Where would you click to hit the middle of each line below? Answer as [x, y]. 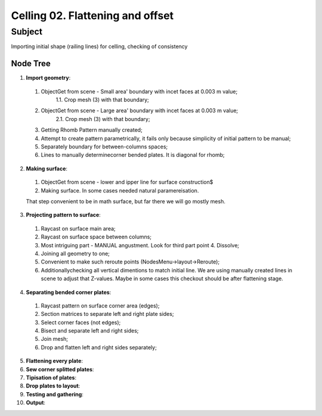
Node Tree [31, 63]
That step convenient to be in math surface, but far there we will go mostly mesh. [126, 201]
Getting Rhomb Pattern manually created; [92, 130]
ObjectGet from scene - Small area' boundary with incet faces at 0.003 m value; [139, 91]
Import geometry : [48, 78]
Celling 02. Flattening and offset [92, 15]
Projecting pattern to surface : [63, 215]
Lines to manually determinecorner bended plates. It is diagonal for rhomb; [133, 155]
